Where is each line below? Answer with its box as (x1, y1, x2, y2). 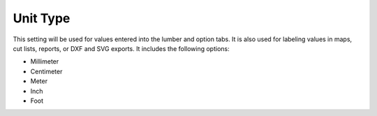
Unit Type (13, 10, 71, 26)
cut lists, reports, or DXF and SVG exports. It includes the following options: (13, 44, 230, 52)
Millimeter (30, 57, 59, 66)
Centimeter (30, 67, 63, 75)
